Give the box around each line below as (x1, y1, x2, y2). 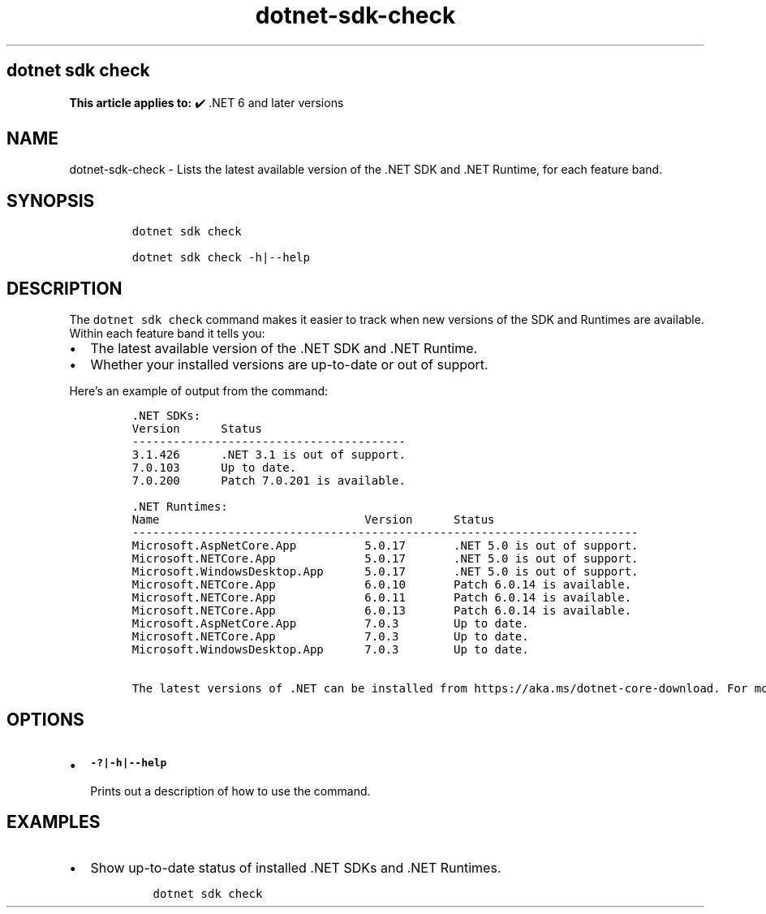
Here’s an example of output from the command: (69, 384, 329, 399)
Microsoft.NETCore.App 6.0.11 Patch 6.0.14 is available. (131, 591, 632, 605)
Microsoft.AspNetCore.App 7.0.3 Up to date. (131, 617, 529, 631)
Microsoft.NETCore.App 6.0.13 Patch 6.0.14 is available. (131, 604, 632, 618)
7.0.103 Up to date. (131, 461, 297, 475)
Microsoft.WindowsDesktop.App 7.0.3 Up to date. (131, 643, 529, 657)
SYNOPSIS (6, 190, 95, 211)
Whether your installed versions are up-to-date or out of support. (90, 356, 488, 373)
